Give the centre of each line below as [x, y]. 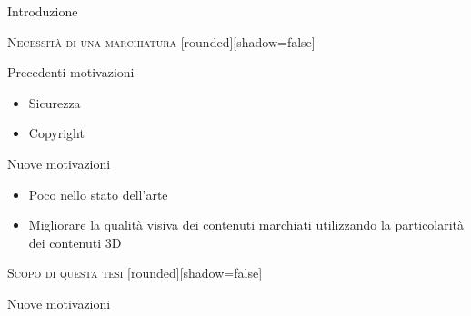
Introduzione [43, 11]
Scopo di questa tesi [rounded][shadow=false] [135, 273]
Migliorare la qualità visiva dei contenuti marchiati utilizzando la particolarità [246, 225]
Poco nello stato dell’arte [98, 194]
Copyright [56, 133]
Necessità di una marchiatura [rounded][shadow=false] [161, 41]
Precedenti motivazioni [71, 72]
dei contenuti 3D [75, 242]
